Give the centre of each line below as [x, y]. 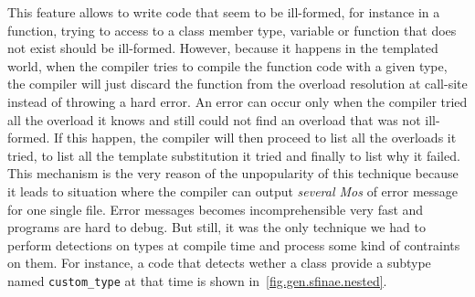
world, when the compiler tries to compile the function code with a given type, [227, 65]
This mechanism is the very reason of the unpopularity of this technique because [233, 173]
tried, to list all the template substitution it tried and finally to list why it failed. [234, 155]
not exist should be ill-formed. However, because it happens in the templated [223, 48]
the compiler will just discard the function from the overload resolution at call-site [237, 84]
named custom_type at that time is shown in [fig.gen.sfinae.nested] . [197, 280]
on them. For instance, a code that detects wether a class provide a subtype [219, 263]
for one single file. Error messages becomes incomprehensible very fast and [216, 209]
